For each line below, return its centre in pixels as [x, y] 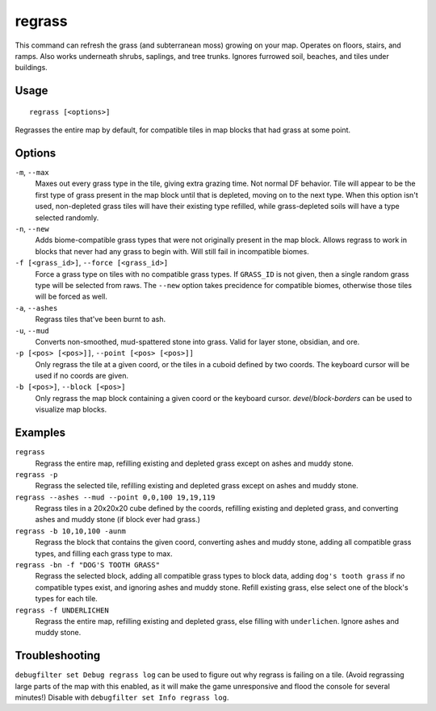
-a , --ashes [36, 307]
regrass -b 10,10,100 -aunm [71, 531]
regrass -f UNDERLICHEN [62, 610]
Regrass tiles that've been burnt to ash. [101, 320]
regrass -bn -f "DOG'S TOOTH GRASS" [88, 565]
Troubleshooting [58, 656]
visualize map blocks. [71, 410]
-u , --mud [32, 330]
